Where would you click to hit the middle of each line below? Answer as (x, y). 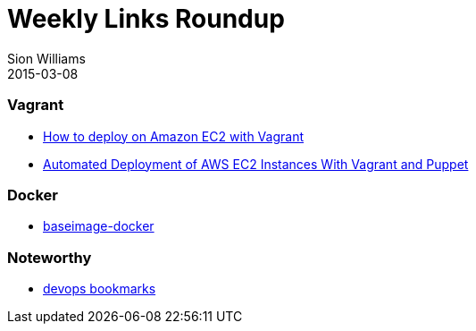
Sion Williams (46, 58)
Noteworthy (50, 257)
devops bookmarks (100, 289)
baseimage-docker (99, 226)
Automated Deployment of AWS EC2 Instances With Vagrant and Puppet (256, 164)
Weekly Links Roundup (146, 19)
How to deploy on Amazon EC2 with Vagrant (173, 136)
